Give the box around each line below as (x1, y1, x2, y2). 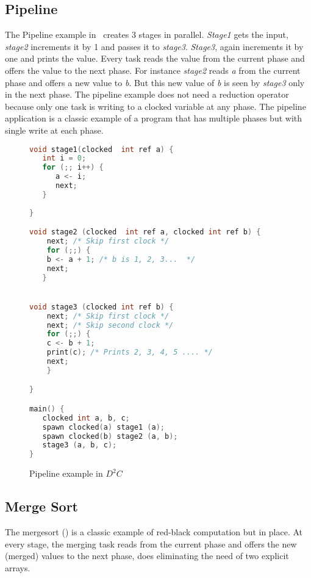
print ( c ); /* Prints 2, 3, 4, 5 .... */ (46, 348, 213, 357)
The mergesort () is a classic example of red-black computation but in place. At (5, 526, 303, 538)
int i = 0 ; (42, 154, 87, 163)
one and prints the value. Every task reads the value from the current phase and (5, 52, 305, 65)
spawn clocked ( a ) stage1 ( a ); (42, 422, 165, 432)
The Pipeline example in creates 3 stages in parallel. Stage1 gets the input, (5, 28, 288, 41)
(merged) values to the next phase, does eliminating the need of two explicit (5, 549, 289, 562)
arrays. (5, 561, 30, 574)
